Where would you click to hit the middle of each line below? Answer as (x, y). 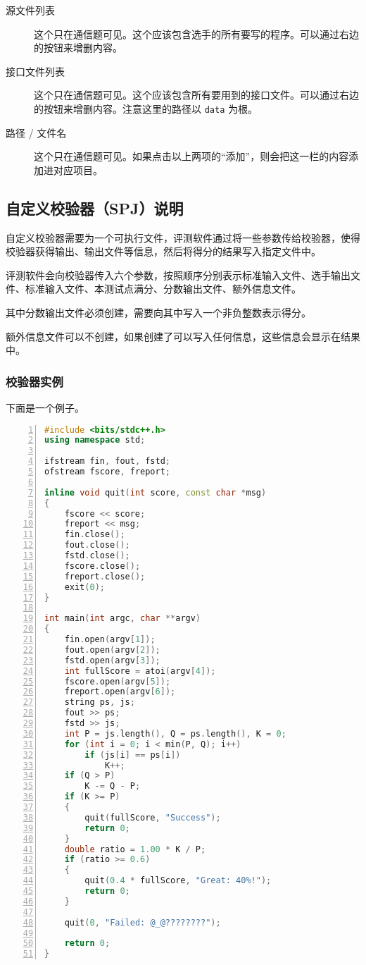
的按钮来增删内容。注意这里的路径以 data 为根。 (146, 108)
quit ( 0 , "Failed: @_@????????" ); (143, 922)
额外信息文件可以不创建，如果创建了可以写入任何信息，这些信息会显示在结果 (183, 336)
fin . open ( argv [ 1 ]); (110, 640)
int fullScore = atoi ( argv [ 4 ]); (140, 671)
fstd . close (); (97, 556)
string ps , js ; (100, 702)
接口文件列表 (35, 71)
